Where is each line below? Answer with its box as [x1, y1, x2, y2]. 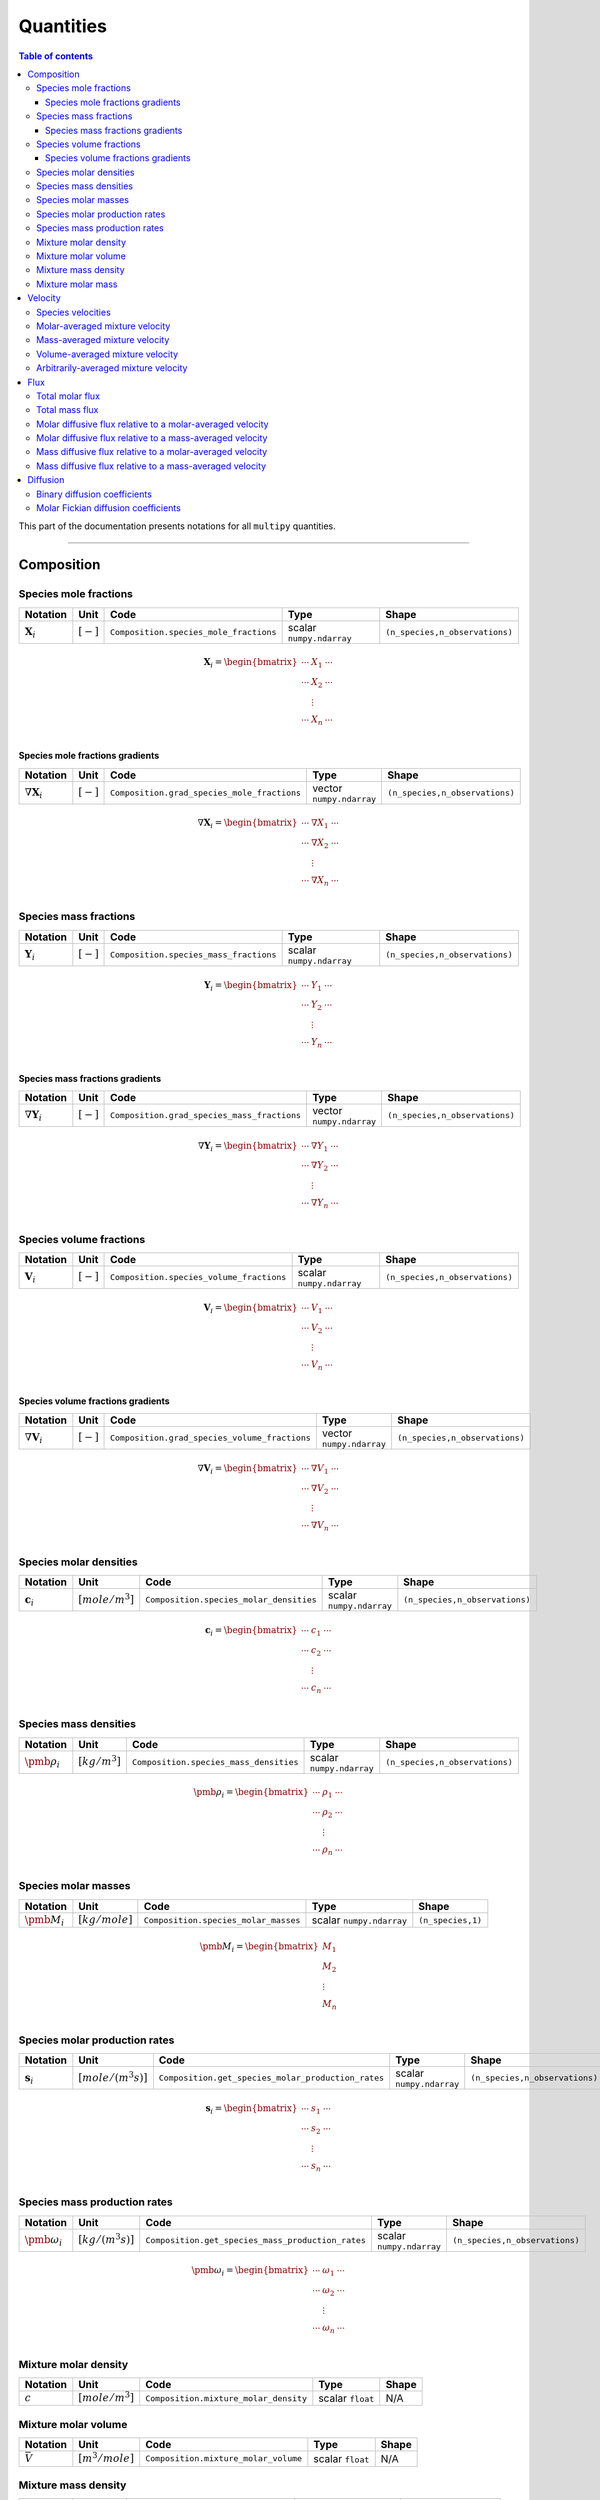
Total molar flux [36, 390, 100, 402]
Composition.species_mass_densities [131, 1756, 299, 1767]
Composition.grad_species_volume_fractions [110, 1433, 312, 1444]
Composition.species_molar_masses [143, 1915, 301, 1925]
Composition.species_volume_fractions [110, 1272, 287, 1283]
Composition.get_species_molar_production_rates [158, 2073, 385, 2084]
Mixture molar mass [36, 278, 118, 290]
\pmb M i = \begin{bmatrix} [199, 1941, 319, 1954]
